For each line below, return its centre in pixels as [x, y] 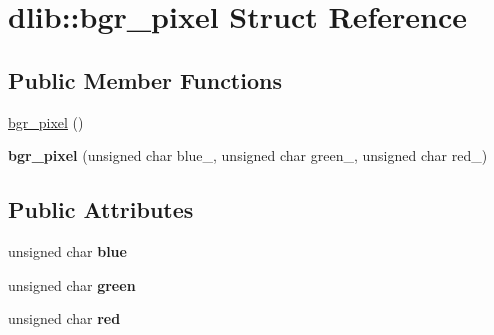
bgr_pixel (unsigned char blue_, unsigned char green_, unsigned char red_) [248, 155]
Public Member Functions [145, 79]
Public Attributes [101, 209]
